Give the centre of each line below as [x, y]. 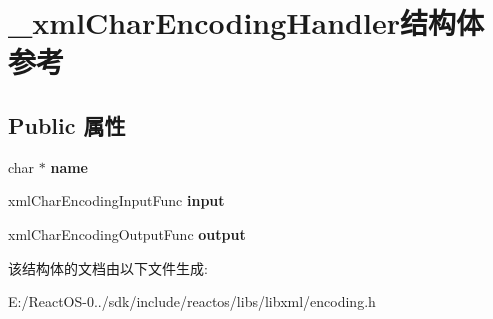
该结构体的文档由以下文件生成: [108, 267]
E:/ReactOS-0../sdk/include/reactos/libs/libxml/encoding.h [192, 301]
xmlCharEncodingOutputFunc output [127, 233]
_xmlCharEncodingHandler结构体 [246, 22]
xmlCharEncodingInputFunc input [116, 200]
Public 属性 [67, 124]
